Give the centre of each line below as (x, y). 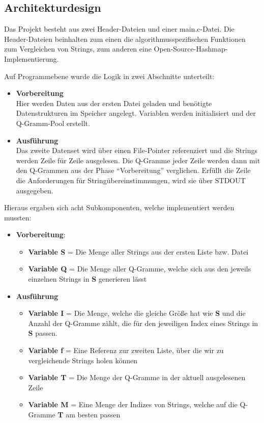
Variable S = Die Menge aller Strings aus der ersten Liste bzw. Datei (138, 251)
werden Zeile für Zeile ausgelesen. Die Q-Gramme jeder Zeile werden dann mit (138, 160)
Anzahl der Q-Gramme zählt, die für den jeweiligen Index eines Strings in (143, 323)
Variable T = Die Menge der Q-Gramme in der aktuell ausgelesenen (137, 377)
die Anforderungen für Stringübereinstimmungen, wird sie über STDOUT (131, 180)
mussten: (18, 217)
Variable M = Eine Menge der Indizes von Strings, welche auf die (133, 404)
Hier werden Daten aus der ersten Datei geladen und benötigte (114, 103)
